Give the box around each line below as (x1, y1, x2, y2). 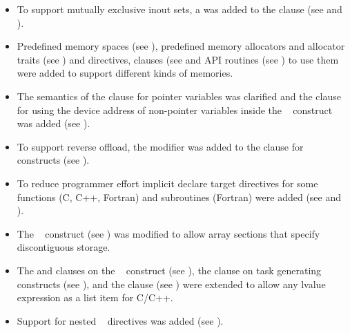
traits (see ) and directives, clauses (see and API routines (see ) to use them (17, 52, 339, 66)
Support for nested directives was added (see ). (17, 313, 224, 327)
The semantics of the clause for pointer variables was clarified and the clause (17, 88, 341, 103)
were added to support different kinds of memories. (17, 66, 233, 80)
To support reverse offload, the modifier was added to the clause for (17, 139, 304, 153)
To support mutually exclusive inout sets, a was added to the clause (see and (17, 2, 342, 16)
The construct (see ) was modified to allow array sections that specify (17, 226, 320, 240)
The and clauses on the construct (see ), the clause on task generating (17, 263, 322, 277)
